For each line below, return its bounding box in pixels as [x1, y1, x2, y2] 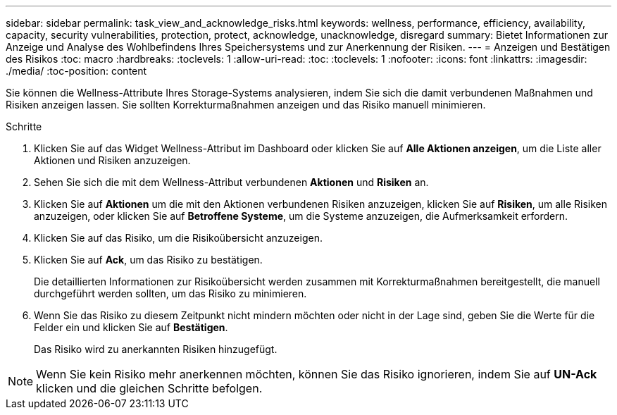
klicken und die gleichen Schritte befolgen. [36, 381, 263, 395]
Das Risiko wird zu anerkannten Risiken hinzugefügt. [34, 343, 278, 355]
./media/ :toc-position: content [6, 65, 147, 77]
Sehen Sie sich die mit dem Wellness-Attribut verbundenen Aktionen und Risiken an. [34, 176, 429, 188]
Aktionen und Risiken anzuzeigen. [34, 154, 191, 166]
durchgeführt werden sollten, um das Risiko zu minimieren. [34, 287, 307, 299]
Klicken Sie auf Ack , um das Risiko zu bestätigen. [34, 254, 263, 266]
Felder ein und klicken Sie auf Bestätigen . [34, 321, 228, 333]
